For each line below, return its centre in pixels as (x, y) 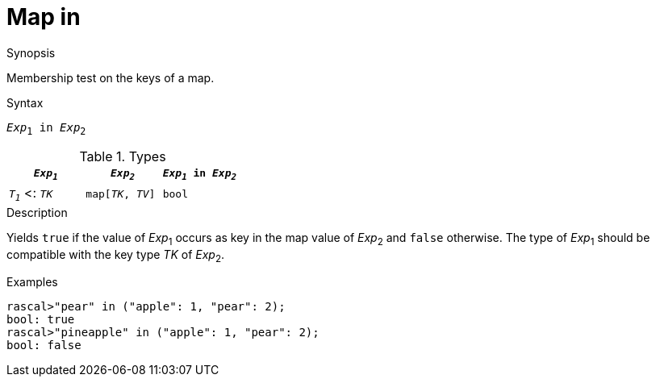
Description (37, 212)
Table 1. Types (123, 156)
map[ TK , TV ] (121, 194)
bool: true (41, 320)
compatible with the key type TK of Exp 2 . (116, 256)
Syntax (25, 102)
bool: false (44, 346)
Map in (44, 17)
